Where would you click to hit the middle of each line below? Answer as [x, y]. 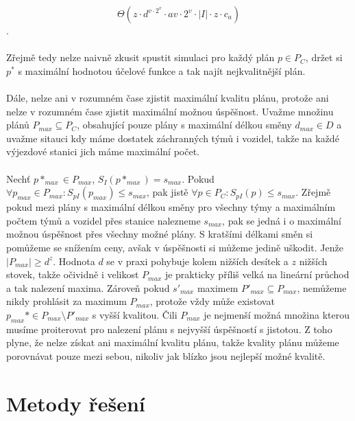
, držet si [324, 57]
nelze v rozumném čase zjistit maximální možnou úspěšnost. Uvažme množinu [170, 111]
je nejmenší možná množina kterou [277, 314]
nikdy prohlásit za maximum [66, 301]
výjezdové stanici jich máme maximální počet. [103, 151]
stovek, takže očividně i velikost [73, 274]
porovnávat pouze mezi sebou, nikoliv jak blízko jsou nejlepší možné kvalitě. [166, 355]
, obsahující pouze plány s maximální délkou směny [184, 125]
